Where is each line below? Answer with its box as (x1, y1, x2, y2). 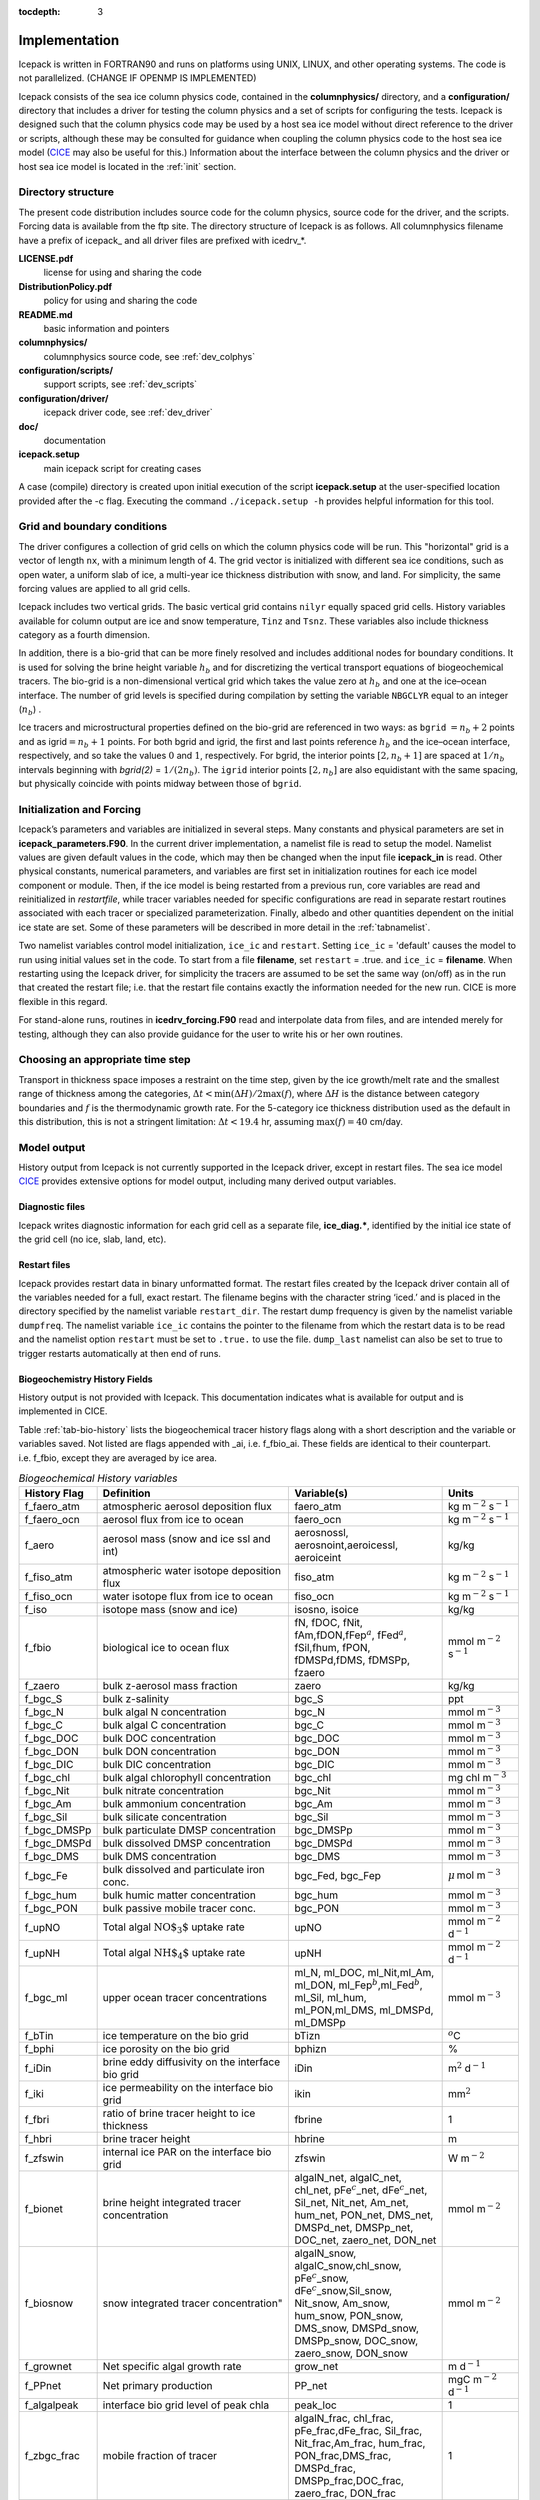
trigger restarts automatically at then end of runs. (18, 1347, 222, 1359)
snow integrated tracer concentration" (102, 2296, 283, 2310)
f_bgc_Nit (24, 1784, 70, 1798)
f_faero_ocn (24, 1513, 80, 1527)
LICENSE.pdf (18, 252, 74, 264)
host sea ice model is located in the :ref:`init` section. (18, 160, 237, 172)
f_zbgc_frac (24, 2449, 80, 2463)
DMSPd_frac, (294, 2461, 357, 2475)
